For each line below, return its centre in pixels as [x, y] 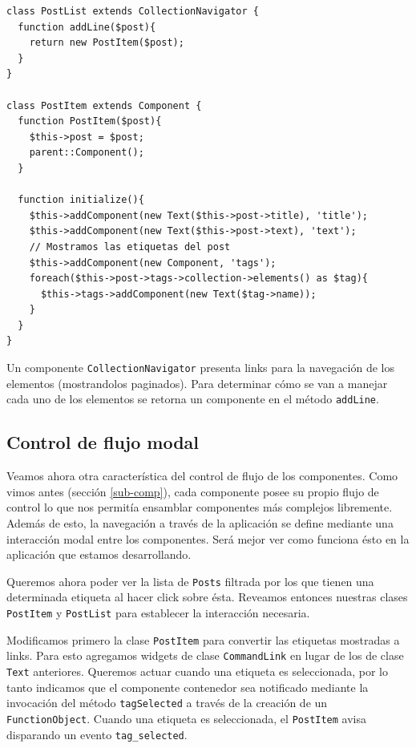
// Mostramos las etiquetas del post [130, 247]
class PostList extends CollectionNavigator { [133, 11]
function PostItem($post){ [90, 121]
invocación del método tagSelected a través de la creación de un [167, 703]
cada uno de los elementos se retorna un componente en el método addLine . [193, 399]
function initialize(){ [81, 200]
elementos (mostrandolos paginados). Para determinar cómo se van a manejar [197, 383]
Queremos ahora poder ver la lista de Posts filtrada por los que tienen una [190, 581]
